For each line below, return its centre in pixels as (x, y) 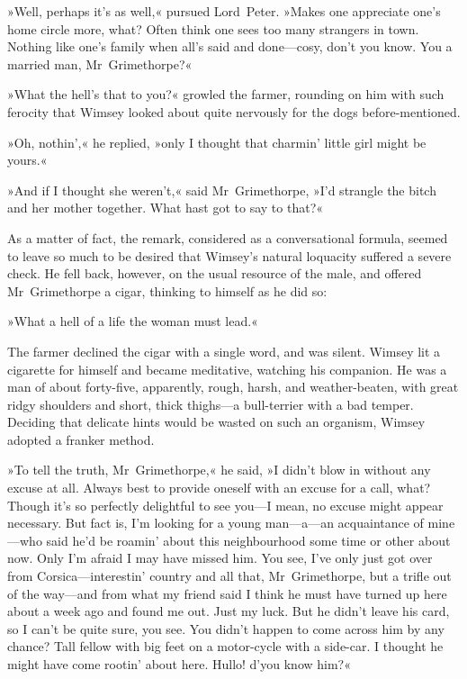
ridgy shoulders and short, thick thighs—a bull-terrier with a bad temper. (211, 404)
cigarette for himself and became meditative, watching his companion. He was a (227, 369)
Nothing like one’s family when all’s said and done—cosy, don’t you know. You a (230, 46)
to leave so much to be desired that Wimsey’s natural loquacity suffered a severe (229, 255)
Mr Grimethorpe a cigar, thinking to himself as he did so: (167, 290)
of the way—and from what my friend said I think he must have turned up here (227, 593)
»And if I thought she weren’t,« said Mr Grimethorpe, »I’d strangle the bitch (222, 190)
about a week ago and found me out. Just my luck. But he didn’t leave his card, (229, 611)
